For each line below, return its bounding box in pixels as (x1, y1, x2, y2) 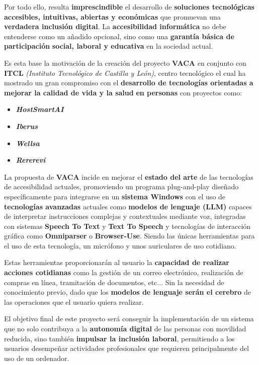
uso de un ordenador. (4, 352, 69, 363)
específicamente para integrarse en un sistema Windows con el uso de (4, 191, 226, 201)
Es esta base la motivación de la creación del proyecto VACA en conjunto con (4, 57, 246, 68)
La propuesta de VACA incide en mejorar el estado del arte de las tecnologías (4, 171, 253, 182)
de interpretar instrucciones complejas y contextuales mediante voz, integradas (4, 211, 246, 221)
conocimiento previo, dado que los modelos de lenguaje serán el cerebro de (4, 287, 251, 297)
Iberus (16, 120, 38, 131)
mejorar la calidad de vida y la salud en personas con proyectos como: (4, 87, 242, 97)
